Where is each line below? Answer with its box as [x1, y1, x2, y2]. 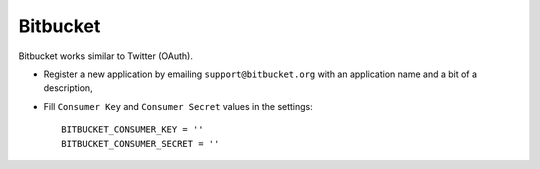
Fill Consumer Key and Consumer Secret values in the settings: [43, 100, 314, 112]
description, [43, 82, 94, 94]
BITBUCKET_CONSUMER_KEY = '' [61, 124, 204, 135]
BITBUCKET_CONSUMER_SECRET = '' [61, 138, 220, 149]
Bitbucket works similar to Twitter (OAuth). [18, 50, 194, 62]
